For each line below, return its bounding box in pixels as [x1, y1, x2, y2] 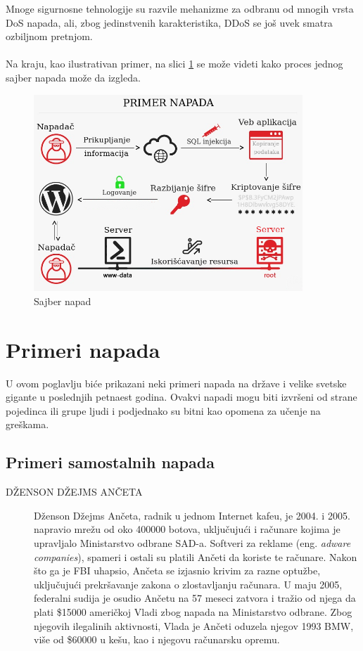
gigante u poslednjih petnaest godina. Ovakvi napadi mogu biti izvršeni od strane [6, 389, 357, 404]
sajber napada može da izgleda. [6, 70, 141, 84]
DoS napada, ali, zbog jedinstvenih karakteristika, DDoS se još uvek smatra [6, 15, 333, 30]
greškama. [6, 417, 49, 432]
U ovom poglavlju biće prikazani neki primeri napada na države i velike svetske [6, 375, 347, 390]
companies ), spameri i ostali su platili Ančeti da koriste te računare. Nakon [34, 549, 357, 564]
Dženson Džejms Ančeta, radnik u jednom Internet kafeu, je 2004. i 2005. [34, 508, 350, 522]
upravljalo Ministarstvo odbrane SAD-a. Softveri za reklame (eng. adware [34, 536, 351, 550]
